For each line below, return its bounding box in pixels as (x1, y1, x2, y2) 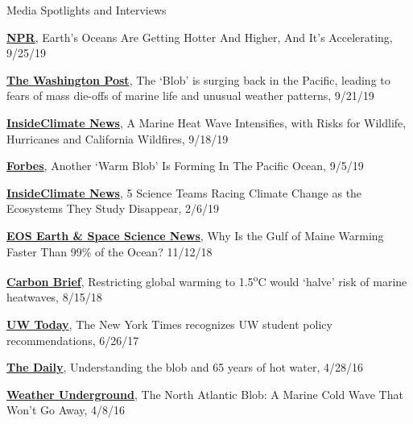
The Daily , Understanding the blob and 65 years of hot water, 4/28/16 (6, 359, 363, 376)
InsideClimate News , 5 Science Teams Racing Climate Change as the (6, 184, 362, 201)
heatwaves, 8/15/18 (6, 289, 102, 306)
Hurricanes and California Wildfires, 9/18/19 (6, 130, 229, 147)
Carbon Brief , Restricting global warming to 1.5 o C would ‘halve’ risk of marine (6, 271, 407, 289)
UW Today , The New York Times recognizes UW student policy (6, 315, 332, 332)
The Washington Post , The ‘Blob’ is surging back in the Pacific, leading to (6, 71, 390, 88)
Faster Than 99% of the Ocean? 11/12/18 (6, 243, 213, 260)
